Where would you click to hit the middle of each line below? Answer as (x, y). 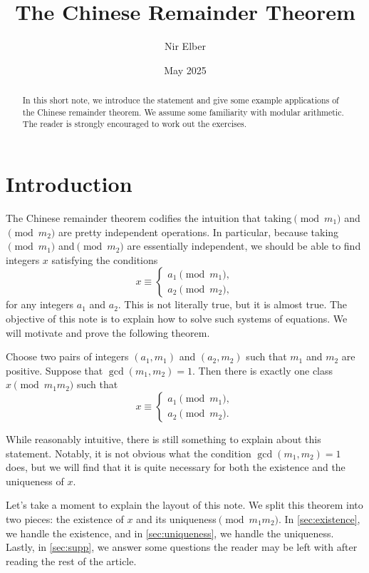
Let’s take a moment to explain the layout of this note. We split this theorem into (184, 505)
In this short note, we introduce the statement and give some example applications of (181, 100)
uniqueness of (35, 481)
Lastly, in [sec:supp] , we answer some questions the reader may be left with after (182, 547)
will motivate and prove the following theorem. (108, 332)
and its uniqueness (176, 518)
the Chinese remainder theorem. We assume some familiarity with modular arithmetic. (183, 112)
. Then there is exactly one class (263, 370)
